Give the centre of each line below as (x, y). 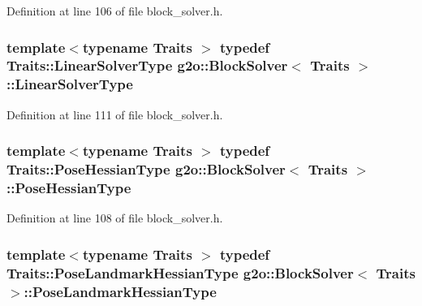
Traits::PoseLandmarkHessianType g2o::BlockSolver (180, 272)
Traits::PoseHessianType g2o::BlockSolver (146, 169)
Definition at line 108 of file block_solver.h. (115, 218)
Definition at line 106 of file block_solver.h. (115, 11)
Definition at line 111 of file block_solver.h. (115, 114)
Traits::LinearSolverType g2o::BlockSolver (147, 65)
